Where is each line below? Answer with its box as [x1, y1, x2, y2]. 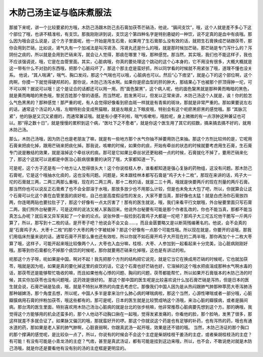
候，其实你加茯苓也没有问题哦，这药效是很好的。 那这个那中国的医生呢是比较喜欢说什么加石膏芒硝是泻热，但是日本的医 [9, 276, 249, 283]
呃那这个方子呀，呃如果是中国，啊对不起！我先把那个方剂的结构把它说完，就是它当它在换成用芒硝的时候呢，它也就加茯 [9, 256, 248, 262]
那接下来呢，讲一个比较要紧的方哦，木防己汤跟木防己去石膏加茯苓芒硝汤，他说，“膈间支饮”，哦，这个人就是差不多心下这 [9, 24, 252, 30]
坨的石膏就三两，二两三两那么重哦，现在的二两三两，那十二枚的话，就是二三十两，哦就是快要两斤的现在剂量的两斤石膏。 [9, 179, 252, 185]
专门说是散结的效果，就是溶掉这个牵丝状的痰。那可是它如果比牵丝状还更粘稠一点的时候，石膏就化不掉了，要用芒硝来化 [9, 149, 248, 155]
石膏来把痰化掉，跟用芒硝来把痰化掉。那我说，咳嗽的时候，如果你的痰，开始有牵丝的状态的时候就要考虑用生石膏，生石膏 [9, 143, 252, 148]
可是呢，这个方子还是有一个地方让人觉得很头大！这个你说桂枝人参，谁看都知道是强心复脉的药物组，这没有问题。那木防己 [9, 165, 252, 171]
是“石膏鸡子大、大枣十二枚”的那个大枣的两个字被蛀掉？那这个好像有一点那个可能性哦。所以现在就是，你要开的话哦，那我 [9, 227, 252, 232]
